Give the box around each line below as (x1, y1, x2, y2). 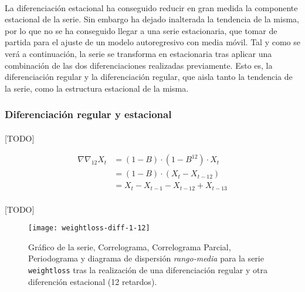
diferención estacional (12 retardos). (28, 275, 157, 287)
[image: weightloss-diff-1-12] (28, 224, 150, 233)
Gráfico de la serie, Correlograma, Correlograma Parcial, (28, 240, 231, 253)
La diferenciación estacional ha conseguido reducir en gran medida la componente (5, 1, 298, 14)
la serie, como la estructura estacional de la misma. (5, 82, 189, 94)
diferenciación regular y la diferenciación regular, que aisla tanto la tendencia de (5, 71, 293, 83)
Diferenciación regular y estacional (5, 107, 172, 122)
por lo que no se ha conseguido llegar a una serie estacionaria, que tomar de (5, 24, 277, 36)
